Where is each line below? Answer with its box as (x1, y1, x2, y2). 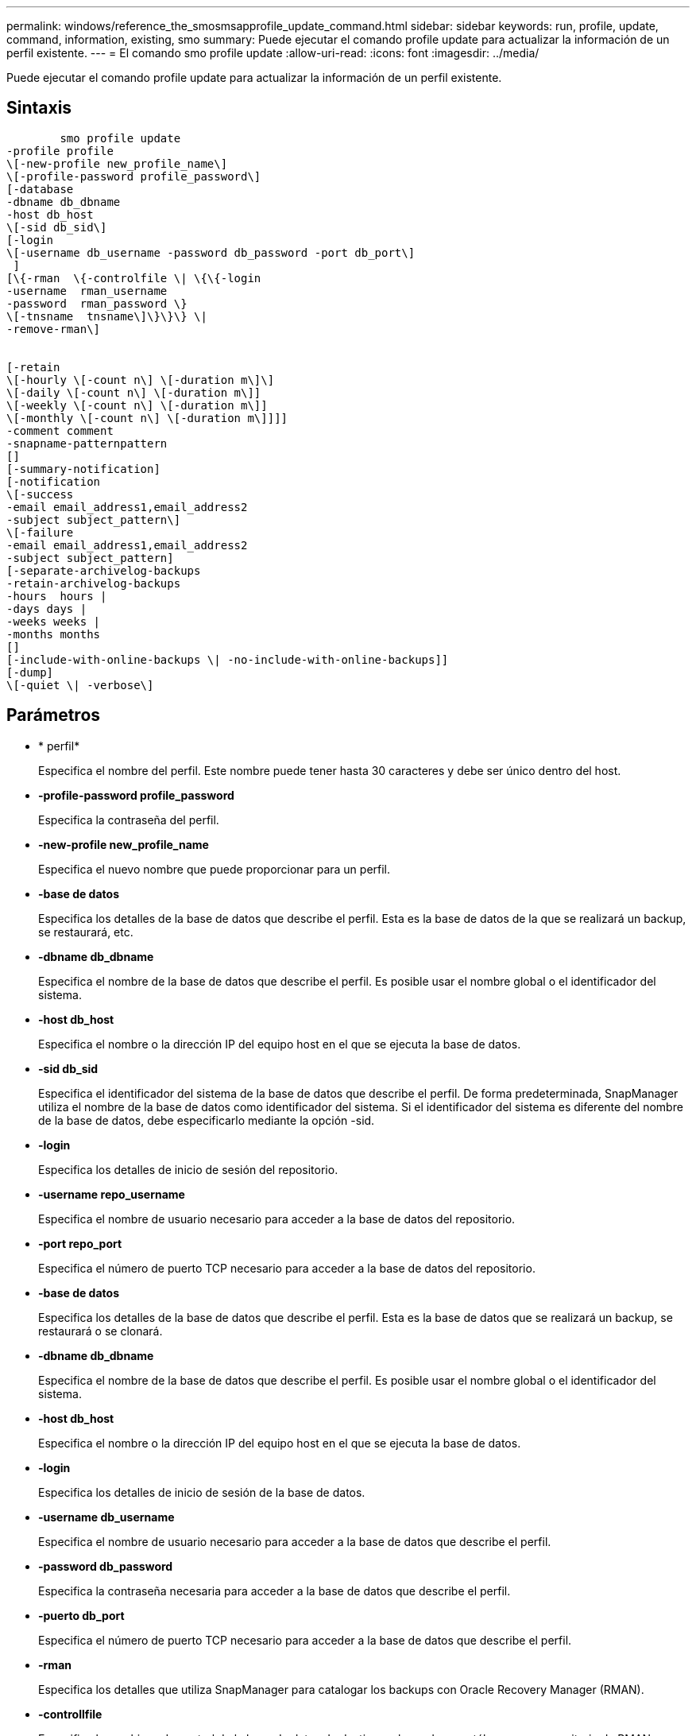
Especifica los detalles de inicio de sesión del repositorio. (38, 1162, 338, 1176)
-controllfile (38, 1707, 102, 1721)
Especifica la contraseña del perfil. (38, 812, 219, 827)
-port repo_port (38, 1236, 122, 1250)
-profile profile (6, 144, 114, 157)
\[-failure (6, 525, 74, 539)
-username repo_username (38, 1187, 185, 1201)
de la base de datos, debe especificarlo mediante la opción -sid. (38, 1113, 375, 1127)
